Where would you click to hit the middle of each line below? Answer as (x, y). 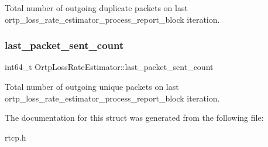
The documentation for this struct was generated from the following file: (134, 118)
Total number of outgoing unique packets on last (92, 86)
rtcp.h (16, 137)
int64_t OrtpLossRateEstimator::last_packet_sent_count (109, 67)
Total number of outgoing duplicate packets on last (96, 8)
